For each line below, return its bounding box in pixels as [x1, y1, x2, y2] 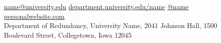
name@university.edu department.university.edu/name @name [4, 1, 189, 11]
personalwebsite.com [4, 11, 65, 21]
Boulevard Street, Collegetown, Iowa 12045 [4, 29, 132, 40]
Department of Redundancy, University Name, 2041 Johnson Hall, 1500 [4, 20, 217, 30]
